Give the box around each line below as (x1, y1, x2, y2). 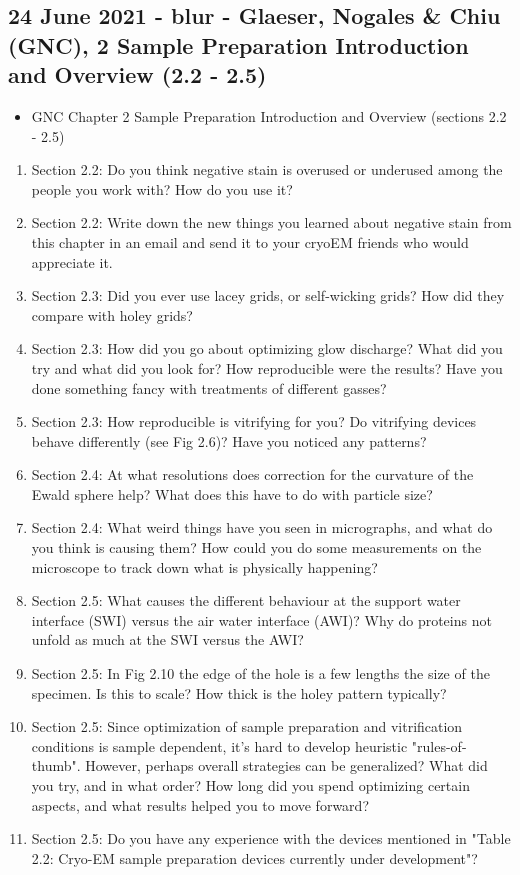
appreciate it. (31, 251, 113, 272)
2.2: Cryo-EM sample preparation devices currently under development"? (31, 847, 478, 868)
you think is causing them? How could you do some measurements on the (31, 537, 482, 558)
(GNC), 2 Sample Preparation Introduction (8, 29, 469, 60)
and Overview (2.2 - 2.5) (8, 59, 267, 90)
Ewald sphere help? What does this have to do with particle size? (31, 483, 433, 504)
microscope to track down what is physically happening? (31, 556, 378, 577)
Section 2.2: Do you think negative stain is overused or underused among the (31, 159, 503, 180)
